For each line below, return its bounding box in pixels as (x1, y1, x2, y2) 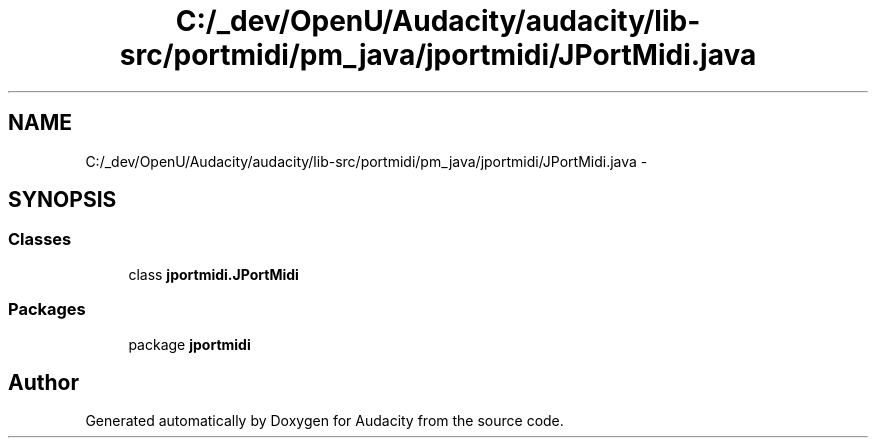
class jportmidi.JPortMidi (128, 265, 299, 283)
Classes (8, 229, 72, 250)
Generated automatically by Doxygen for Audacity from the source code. (85, 412, 564, 430)
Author (8, 369, 79, 395)
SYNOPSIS (8, 187, 117, 213)
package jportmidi (128, 335, 251, 353)
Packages (8, 299, 86, 320)
